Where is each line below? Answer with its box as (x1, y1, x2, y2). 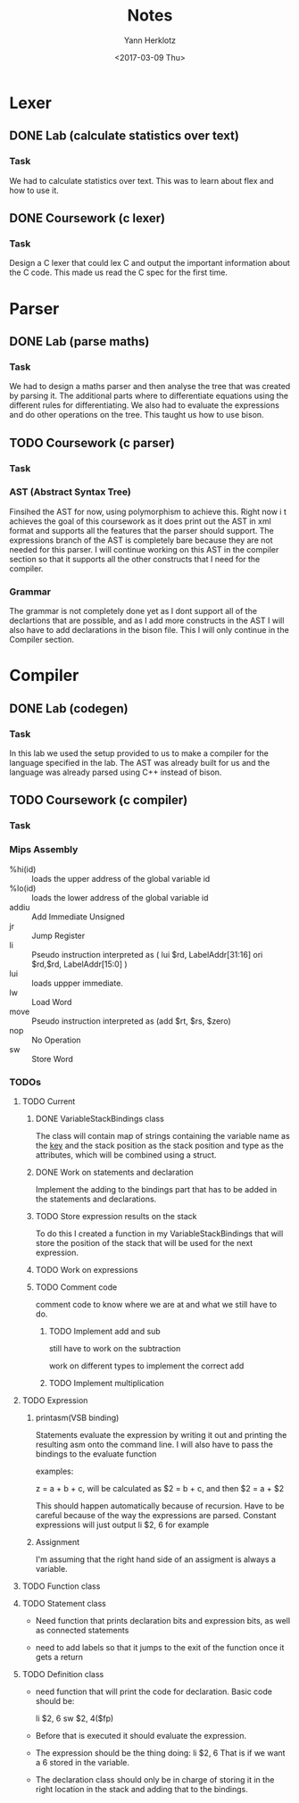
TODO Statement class (21, 1598, 107, 1608)
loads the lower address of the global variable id (31, 892, 209, 902)
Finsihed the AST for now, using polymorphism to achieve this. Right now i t (9, 506, 287, 517)
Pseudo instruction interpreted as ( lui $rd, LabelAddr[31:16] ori (31, 949, 263, 960)
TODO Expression (21, 1394, 88, 1406)
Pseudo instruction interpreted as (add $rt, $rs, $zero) (31, 1015, 231, 1026)
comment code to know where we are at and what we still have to (35, 1299, 278, 1309)
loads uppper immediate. (31, 977, 123, 988)
